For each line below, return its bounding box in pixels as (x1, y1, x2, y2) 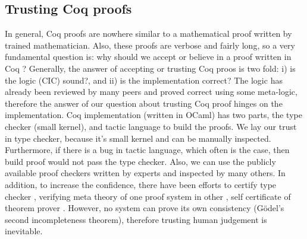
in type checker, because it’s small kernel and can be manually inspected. (5, 132, 271, 144)
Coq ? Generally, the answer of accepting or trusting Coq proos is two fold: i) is (5, 62, 296, 74)
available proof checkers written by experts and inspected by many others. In (5, 167, 286, 179)
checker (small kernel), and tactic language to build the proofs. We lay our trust (5, 120, 297, 132)
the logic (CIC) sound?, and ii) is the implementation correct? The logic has (5, 74, 283, 86)
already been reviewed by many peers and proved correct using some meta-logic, (5, 85, 297, 98)
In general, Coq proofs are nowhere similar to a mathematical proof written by (5, 27, 292, 40)
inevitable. (5, 225, 43, 237)
